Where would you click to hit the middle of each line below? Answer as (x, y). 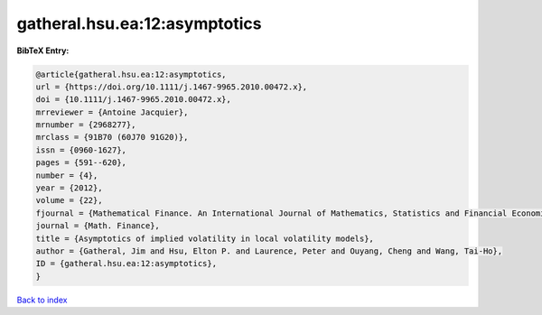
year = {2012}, (69, 188)
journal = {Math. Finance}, (98, 226)
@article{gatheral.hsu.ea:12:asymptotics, (131, 74)
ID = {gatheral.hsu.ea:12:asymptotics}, (126, 264)
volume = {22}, (69, 200)
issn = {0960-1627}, (81, 150)
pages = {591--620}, (81, 163)
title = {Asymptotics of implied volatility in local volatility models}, (205, 238)
